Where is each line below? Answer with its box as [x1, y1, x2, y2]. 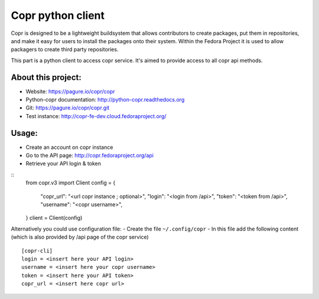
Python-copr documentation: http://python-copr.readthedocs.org [25, 96, 185, 103]
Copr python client [11, 9, 105, 22]
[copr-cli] [21, 247, 53, 254]
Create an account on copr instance [25, 144, 113, 151]
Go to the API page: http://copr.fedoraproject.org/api [25, 152, 154, 159]
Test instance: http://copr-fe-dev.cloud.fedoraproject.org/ [25, 112, 167, 119]
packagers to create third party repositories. [11, 46, 119, 53]
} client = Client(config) [25, 214, 83, 222]
